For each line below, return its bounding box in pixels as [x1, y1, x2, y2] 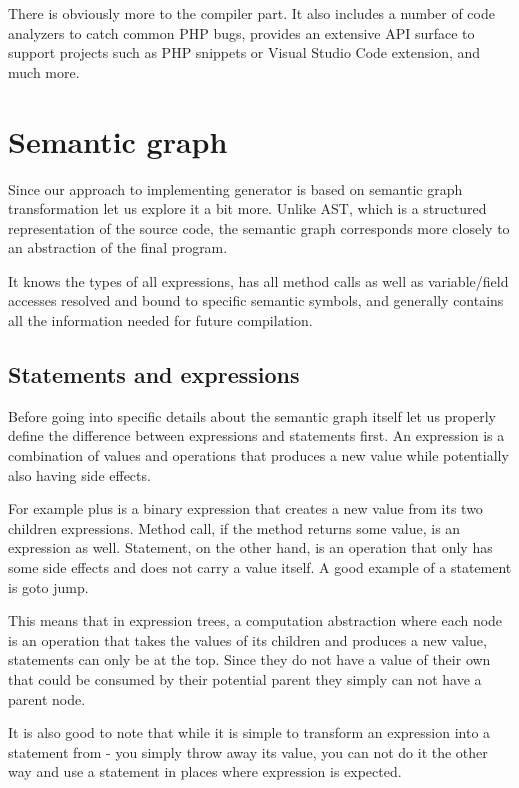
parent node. [8, 688, 86, 709]
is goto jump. [8, 576, 89, 597]
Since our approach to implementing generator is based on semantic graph [8, 178, 463, 199]
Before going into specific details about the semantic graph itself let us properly [8, 405, 497, 426]
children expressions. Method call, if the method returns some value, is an [8, 517, 461, 538]
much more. [8, 61, 80, 82]
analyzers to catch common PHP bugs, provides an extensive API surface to [8, 22, 475, 43]
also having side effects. [8, 464, 151, 485]
